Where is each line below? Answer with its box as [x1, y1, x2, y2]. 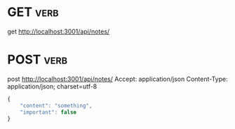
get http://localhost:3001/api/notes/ [7, 27, 110, 36]
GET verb [7, 4, 59, 20]
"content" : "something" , [20, 102, 93, 109]
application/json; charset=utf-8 [7, 82, 98, 91]
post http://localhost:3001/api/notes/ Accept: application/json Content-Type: [7, 75, 228, 83]
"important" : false [20, 109, 77, 116]
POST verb [7, 52, 68, 68]
